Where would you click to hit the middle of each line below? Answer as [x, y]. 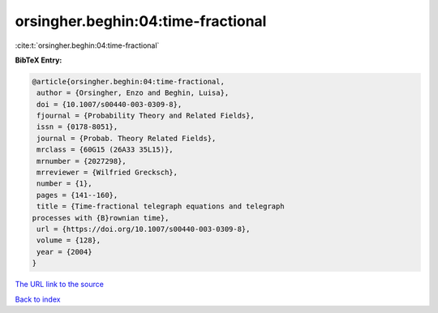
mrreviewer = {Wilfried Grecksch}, [107, 173]
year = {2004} [64, 252]
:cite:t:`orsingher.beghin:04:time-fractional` [87, 45]
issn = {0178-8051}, [77, 127]
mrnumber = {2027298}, [82, 161]
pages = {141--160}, [77, 195]
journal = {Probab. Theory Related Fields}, [127, 138]
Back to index [38, 299]
